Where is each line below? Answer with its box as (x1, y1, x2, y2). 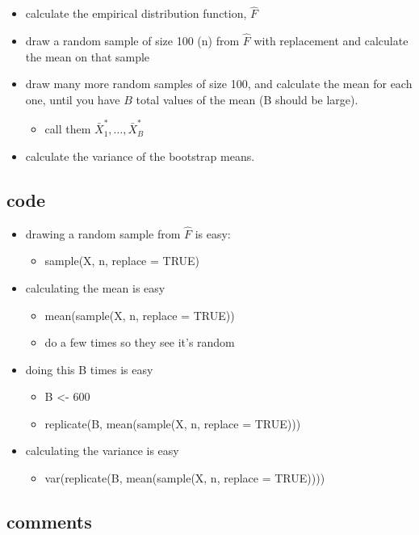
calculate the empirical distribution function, (25, 5, 247, 22)
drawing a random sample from (25, 225, 181, 242)
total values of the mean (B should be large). (136, 91, 358, 107)
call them (44, 120, 91, 137)
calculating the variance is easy (25, 442, 179, 459)
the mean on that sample (25, 48, 150, 65)
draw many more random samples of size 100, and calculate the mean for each (25, 75, 413, 92)
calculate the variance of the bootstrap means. (25, 147, 255, 164)
